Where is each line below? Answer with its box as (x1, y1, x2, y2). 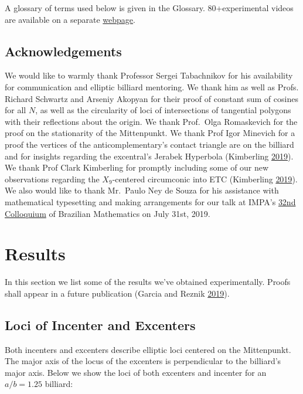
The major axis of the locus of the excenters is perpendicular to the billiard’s (5, 355, 281, 367)
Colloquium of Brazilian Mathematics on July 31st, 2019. (5, 207, 210, 219)
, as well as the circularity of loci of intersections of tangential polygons (35, 104, 291, 116)
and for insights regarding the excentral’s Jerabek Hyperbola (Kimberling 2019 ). (5, 150, 294, 162)
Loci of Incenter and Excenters (5, 315, 196, 334)
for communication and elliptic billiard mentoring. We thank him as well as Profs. (5, 80, 299, 93)
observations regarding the (5, 172, 100, 185)
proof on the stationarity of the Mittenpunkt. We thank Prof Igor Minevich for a (5, 127, 295, 139)
